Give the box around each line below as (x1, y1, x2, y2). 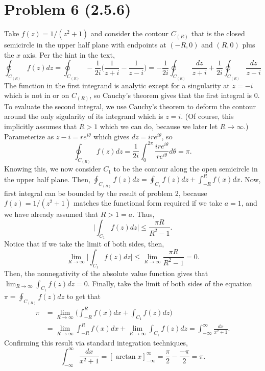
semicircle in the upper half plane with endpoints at (4, 39, 166, 50)
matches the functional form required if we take (73, 197, 223, 208)
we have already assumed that (4, 209, 99, 219)
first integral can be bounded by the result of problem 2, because (4, 187, 207, 198)
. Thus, (132, 209, 155, 219)
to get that (66, 290, 101, 301)
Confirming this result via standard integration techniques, (4, 337, 188, 348)
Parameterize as (4, 131, 54, 141)
